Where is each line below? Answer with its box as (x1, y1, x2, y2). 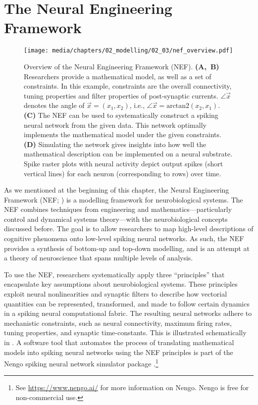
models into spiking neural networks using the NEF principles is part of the (4, 347, 233, 357)
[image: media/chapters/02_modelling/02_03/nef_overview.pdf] (24, 47, 233, 54)
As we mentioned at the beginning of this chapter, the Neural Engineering (4, 185, 229, 195)
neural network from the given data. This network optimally (24, 119, 206, 130)
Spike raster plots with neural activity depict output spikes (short (24, 158, 223, 168)
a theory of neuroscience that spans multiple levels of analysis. (4, 253, 193, 263)
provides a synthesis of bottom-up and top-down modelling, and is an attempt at (4, 243, 250, 253)
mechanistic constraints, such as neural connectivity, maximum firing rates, (4, 317, 232, 328)
